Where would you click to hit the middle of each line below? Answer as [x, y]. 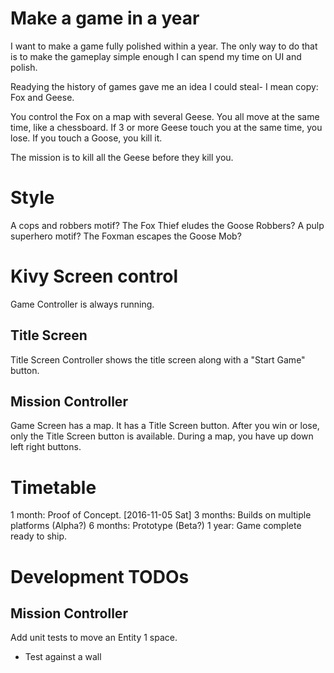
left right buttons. [46, 447]
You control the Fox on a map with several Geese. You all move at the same [165, 116]
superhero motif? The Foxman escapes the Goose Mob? [126, 236]
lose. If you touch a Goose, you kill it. [86, 138]
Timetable [53, 487]
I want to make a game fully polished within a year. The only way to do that [164, 46]
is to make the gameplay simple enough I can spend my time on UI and [156, 56]
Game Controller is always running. [82, 304]
